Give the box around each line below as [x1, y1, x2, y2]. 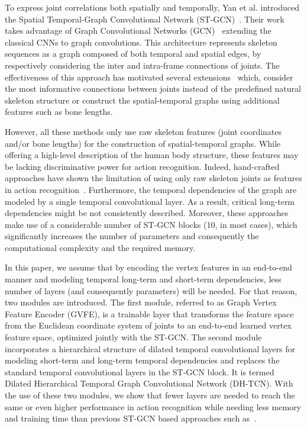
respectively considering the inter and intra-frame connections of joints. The [5, 59, 280, 71]
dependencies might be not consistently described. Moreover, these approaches [5, 207, 289, 219]
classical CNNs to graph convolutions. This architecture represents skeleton [5, 36, 277, 48]
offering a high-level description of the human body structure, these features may [5, 149, 299, 161]
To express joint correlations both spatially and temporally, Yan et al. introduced [5, 1, 299, 13]
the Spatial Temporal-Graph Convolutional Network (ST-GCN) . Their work [5, 12, 285, 25]
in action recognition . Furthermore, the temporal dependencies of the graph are [5, 183, 297, 195]
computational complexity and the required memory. [5, 241, 196, 253]
